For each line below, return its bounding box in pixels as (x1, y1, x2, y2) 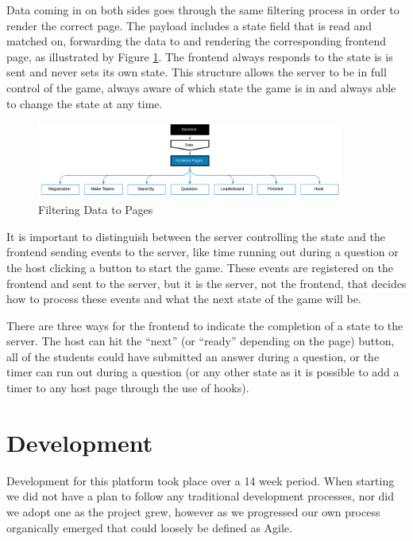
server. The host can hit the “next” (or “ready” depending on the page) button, (6, 333, 395, 349)
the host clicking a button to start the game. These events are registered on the (6, 259, 393, 275)
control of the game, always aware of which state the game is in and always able (6, 79, 396, 95)
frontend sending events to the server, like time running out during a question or (6, 243, 399, 260)
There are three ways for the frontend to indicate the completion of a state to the (6, 317, 403, 333)
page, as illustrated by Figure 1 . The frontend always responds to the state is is (6, 48, 393, 64)
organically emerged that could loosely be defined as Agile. (6, 519, 292, 535)
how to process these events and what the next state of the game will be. (6, 290, 361, 307)
